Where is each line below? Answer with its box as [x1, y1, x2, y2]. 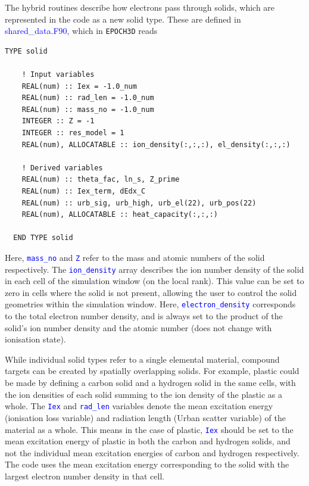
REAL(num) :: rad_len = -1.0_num [21, 94, 154, 102]
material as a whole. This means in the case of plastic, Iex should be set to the [5, 423, 294, 435]
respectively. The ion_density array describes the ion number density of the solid [5, 263, 304, 275]
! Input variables [21, 70, 95, 79]
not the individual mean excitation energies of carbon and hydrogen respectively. [5, 446, 299, 459]
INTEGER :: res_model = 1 [21, 129, 124, 137]
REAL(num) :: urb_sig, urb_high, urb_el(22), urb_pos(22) [21, 198, 257, 207]
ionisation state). [5, 333, 66, 345]
